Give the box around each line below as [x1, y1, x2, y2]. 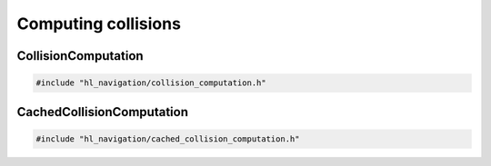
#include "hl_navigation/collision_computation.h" [35, 78, 267, 88]
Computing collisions [16, 14, 182, 34]
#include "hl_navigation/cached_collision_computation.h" [35, 133, 300, 144]
